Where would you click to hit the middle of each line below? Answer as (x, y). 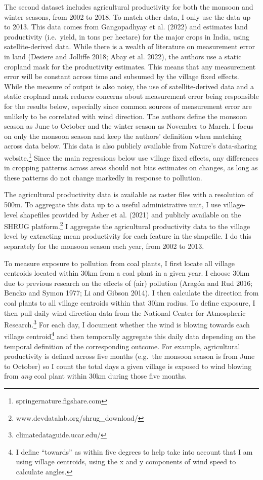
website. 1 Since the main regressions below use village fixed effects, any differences (131, 157)
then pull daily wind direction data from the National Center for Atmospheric (125, 312)
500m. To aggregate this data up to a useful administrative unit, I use (113, 204)
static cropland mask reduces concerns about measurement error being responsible (131, 96)
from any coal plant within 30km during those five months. (96, 376)
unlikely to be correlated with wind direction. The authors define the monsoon (126, 116)
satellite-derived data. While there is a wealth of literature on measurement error (129, 46)
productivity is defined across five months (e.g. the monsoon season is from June (129, 356)
